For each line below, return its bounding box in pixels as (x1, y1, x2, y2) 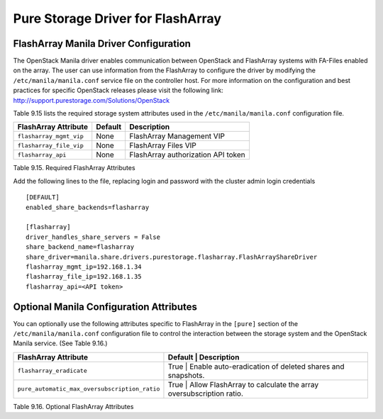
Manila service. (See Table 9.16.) (13, 339, 108, 347)
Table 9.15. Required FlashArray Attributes (13, 164, 135, 172)
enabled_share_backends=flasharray (26, 203, 150, 211)
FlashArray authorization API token (129, 150, 245, 160)
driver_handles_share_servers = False (26, 233, 161, 241)
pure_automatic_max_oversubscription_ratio (17, 385, 160, 393)
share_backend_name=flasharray (26, 243, 135, 251)
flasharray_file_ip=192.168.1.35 (26, 273, 142, 281)
